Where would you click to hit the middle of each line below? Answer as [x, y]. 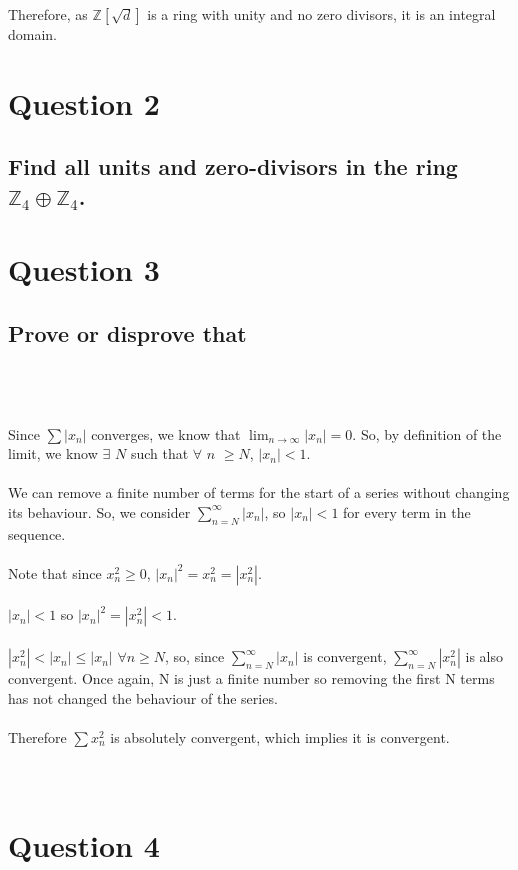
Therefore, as [48, 14]
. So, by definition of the [427, 433]
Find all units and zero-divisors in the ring [233, 166]
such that [159, 453]
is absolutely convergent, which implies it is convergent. [280, 736]
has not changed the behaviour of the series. [143, 697]
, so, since [195, 656]
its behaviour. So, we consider [99, 511]
